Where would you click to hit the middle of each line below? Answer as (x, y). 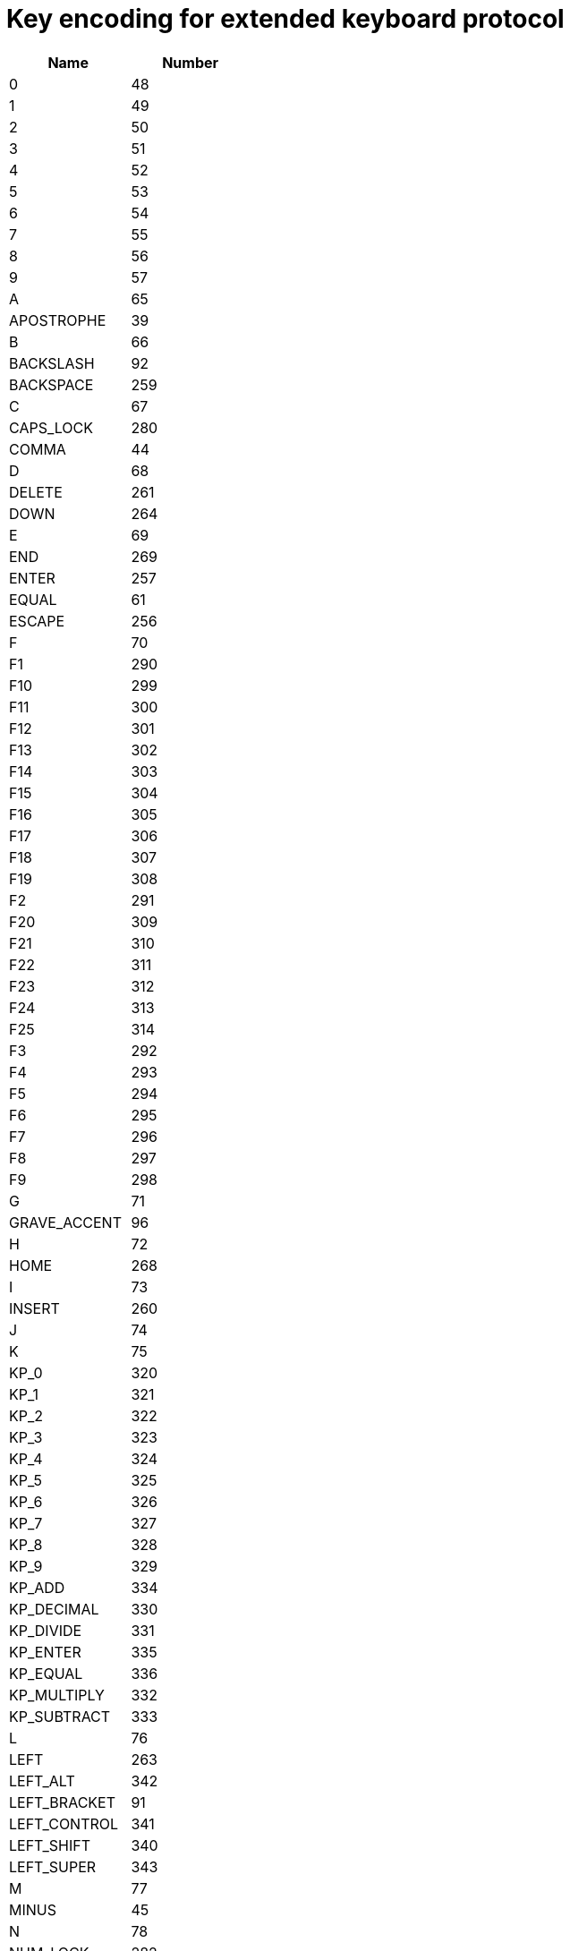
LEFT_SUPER (53, 1866)
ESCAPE (37, 621)
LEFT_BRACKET (63, 1802)
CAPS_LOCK (51, 427)
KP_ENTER (45, 1652)
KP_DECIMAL (54, 1609)
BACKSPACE (51, 384)
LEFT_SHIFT (50, 1845)
